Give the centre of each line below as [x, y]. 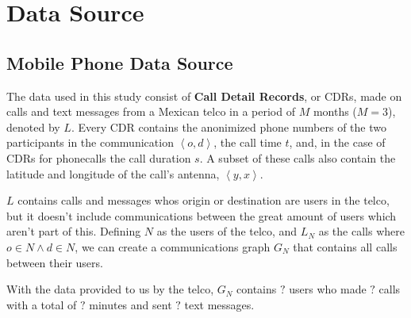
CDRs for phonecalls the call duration [99, 157]
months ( [335, 111]
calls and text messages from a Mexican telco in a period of [151, 111]
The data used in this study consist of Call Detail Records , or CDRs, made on [204, 96]
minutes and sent [131, 304]
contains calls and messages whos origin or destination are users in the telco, [204, 200]
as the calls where [361, 231]
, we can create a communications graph [173, 246]
